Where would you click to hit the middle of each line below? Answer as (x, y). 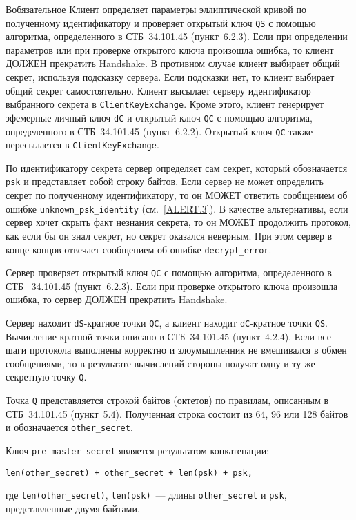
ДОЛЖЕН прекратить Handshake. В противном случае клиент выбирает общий (173, 63)
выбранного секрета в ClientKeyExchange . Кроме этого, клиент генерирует (165, 104)
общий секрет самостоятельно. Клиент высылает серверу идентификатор (158, 90)
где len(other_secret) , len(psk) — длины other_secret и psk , (146, 495)
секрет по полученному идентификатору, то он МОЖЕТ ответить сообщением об (177, 195)
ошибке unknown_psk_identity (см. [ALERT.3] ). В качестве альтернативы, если (177, 208)
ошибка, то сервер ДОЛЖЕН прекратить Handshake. (117, 299)
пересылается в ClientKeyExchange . (82, 145)
